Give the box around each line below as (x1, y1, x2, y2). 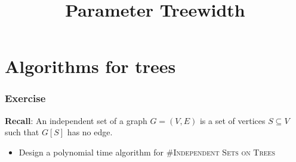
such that (5, 126, 39, 138)
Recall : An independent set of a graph (5, 114, 147, 126)
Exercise (5, 91, 46, 106)
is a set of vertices (199, 114, 266, 126)
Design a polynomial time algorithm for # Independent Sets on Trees (18, 145, 275, 158)
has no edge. (67, 126, 113, 138)
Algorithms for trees (5, 54, 176, 78)
